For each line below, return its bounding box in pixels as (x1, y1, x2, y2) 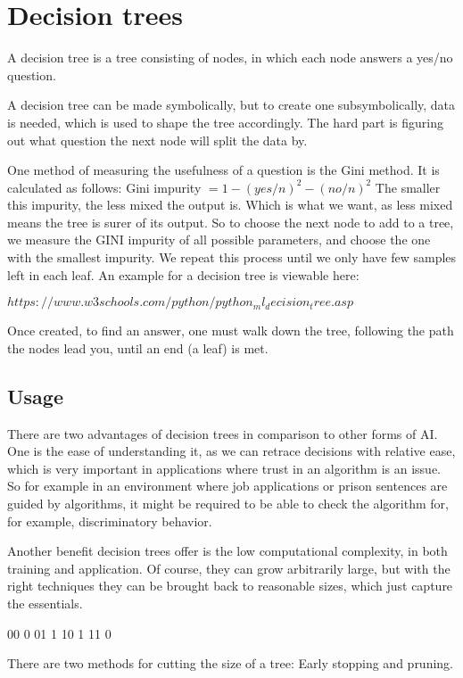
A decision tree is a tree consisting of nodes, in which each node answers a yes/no (7, 48, 453, 67)
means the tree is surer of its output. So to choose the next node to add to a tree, (7, 212, 454, 231)
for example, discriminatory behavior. (7, 511, 212, 530)
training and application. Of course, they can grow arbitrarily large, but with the (7, 558, 451, 577)
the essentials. (7, 593, 83, 612)
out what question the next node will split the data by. (7, 130, 308, 149)
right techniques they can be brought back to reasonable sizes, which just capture (7, 576, 453, 595)
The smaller (375, 178, 441, 196)
